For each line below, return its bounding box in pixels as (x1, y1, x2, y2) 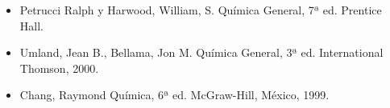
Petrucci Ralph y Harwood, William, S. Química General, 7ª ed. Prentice (19, 2, 382, 18)
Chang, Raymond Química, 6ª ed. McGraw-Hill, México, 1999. (19, 86, 330, 103)
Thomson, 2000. (19, 59, 99, 76)
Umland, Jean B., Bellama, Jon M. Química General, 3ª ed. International (19, 44, 384, 61)
